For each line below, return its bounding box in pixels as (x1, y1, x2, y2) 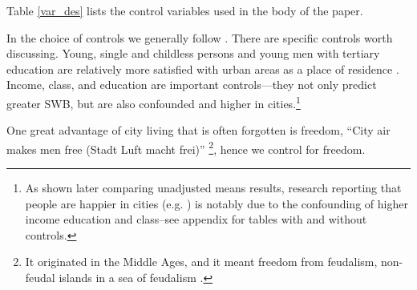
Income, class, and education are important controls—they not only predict (6, 76, 377, 93)
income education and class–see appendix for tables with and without (25, 211, 367, 228)
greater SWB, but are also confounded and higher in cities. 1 (6, 92, 301, 111)
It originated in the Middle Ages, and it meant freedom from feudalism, (25, 253, 378, 270)
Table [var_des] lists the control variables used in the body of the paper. (6, 2, 363, 18)
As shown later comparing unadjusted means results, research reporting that (25, 179, 402, 196)
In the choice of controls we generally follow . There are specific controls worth (6, 29, 393, 46)
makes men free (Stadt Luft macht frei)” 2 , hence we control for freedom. (6, 138, 366, 157)
